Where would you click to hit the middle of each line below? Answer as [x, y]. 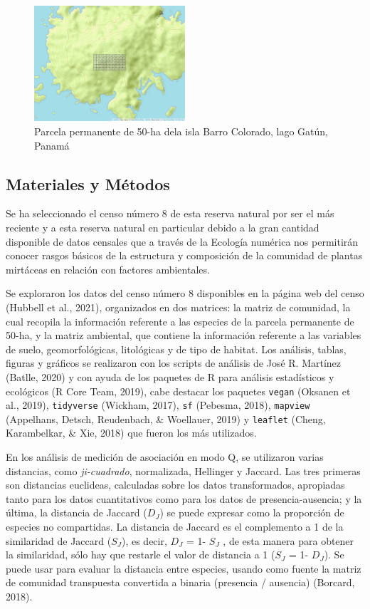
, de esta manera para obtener [289, 540]
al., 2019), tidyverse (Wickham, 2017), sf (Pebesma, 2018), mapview [158, 405]
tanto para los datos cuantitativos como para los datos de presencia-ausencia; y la [184, 498]
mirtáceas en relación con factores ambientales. [108, 269]
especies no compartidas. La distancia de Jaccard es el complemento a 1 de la [175, 527]
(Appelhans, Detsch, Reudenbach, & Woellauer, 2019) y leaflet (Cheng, [166, 418]
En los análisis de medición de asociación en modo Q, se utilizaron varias [165, 457]
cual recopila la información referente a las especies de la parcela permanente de [180, 321]
